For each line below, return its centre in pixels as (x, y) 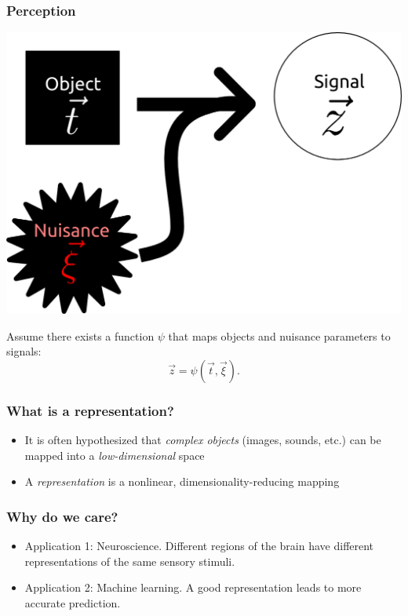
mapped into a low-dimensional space (115, 455)
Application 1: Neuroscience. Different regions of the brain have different (199, 546)
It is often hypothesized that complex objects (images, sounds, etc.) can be (203, 440)
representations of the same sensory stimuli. (130, 561)
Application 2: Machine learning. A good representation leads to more (193, 587)
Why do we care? (62, 516)
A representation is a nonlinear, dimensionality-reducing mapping (182, 481)
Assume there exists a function (80, 335)
